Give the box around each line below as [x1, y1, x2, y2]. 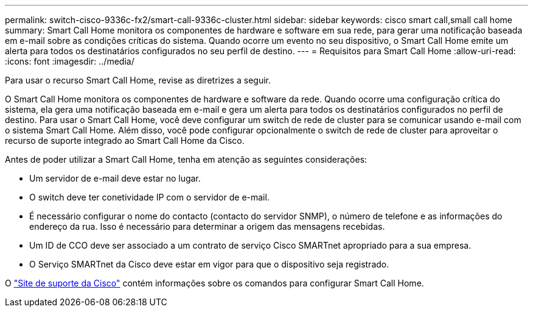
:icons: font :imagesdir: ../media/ [5, 56, 134, 66]
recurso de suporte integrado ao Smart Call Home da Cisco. [5, 135, 245, 146]
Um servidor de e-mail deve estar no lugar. [29, 173, 201, 183]
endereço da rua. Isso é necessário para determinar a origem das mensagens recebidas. [29, 221, 385, 232]
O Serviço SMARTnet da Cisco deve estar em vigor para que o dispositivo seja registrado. [29, 259, 389, 269]
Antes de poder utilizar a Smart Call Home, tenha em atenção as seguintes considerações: [5, 154, 368, 165]
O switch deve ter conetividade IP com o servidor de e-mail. [29, 192, 270, 202]
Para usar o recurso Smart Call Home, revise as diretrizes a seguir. [5, 75, 271, 85]
